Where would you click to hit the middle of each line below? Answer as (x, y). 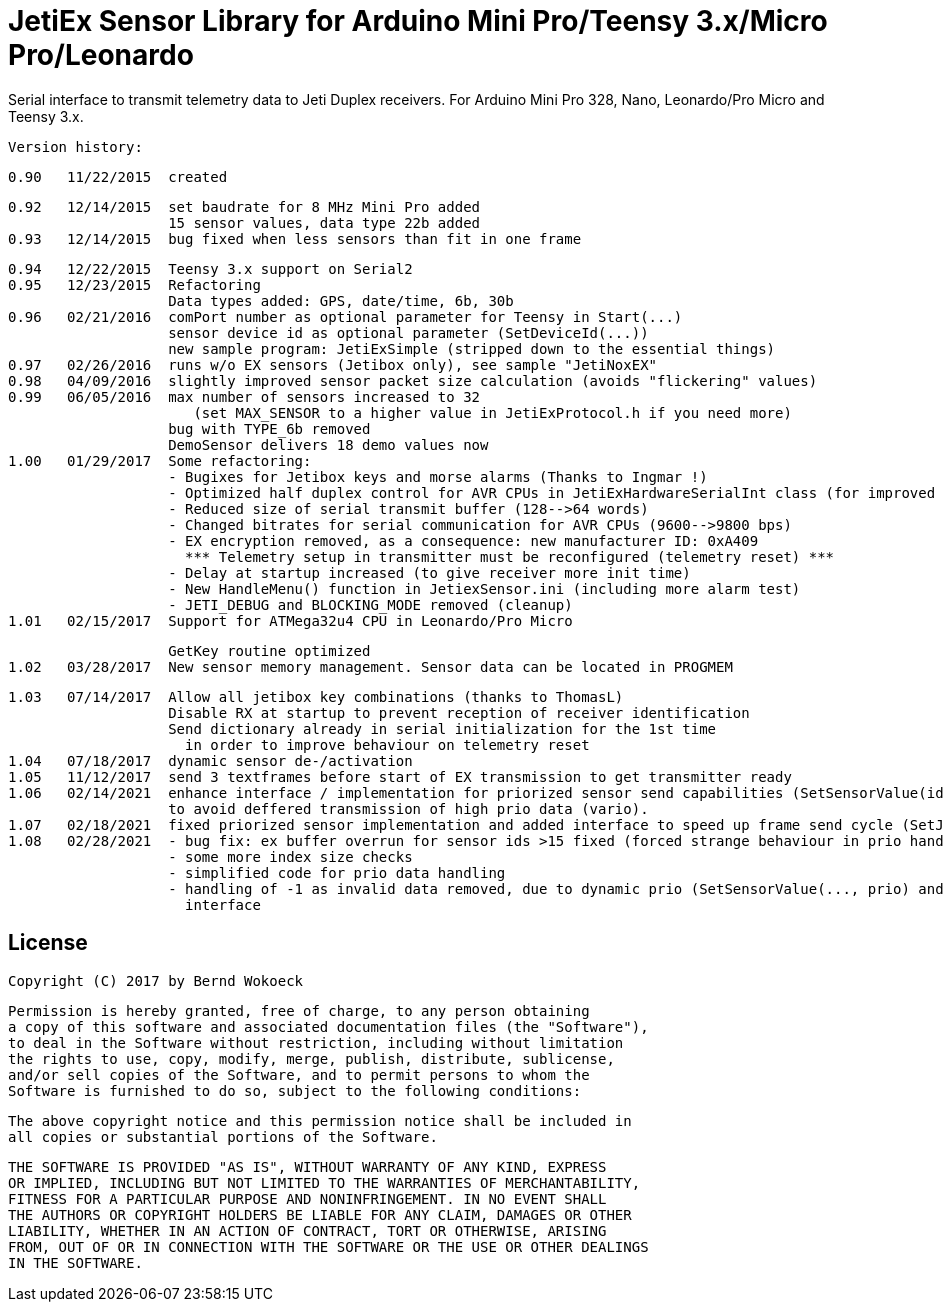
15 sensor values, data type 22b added (324, 222)
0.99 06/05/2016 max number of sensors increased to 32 (244, 396)
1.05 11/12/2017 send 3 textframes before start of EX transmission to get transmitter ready (400, 776)
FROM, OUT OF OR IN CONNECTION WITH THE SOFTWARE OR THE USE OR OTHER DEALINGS (328, 1246)
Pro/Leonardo (101, 55)
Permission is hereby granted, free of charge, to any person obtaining (299, 1010)
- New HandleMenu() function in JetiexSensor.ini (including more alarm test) (484, 588)
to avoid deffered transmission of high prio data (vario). (408, 808)
